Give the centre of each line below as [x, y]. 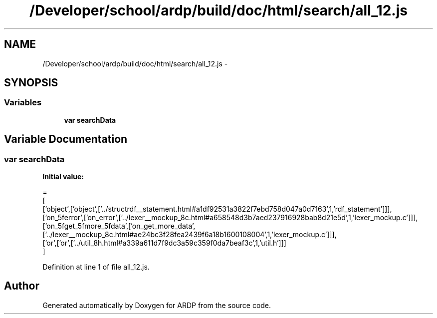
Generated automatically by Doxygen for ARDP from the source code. [157, 305]
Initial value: [63, 177]
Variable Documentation [66, 139]
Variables [23, 103]
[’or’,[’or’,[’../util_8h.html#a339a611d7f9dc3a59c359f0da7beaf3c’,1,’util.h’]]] [164, 243]
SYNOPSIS [31, 83]
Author [22, 286]
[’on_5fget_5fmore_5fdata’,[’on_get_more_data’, [119, 226]
